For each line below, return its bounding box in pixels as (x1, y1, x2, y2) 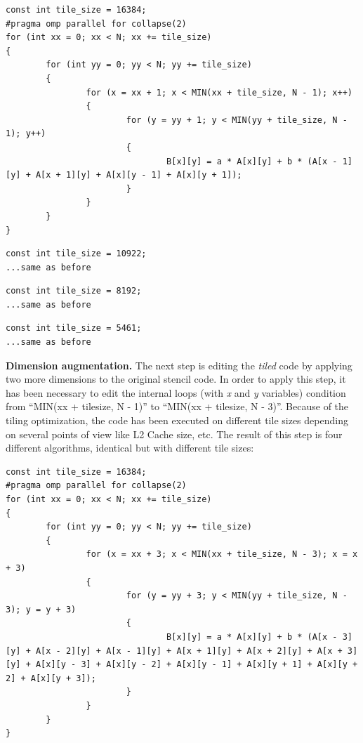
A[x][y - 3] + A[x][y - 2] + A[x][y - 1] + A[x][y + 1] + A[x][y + (35, 659, 358, 670)
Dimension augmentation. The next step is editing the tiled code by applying (6, 357, 352, 372)
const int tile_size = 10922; (6, 249, 147, 259)
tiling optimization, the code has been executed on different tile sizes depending (6, 413, 348, 428)
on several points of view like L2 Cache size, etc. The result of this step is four (6, 426, 343, 441)
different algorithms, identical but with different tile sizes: (6, 440, 254, 455)
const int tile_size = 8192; (6, 286, 142, 296)
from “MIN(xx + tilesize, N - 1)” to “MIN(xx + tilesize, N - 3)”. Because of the (6, 399, 349, 414)
